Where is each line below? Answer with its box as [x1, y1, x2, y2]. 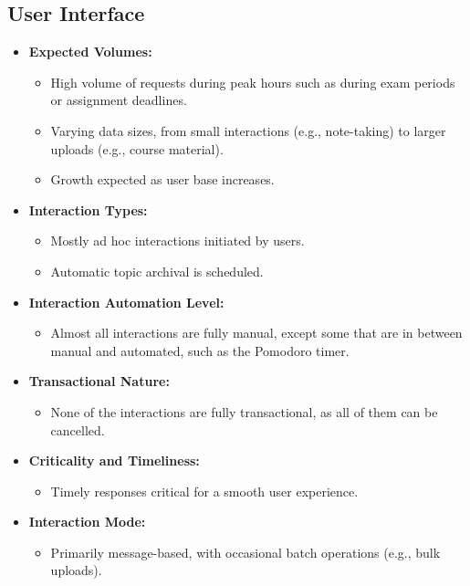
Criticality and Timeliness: [28, 451, 200, 470]
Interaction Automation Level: [28, 292, 225, 311]
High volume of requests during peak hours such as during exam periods [50, 72, 455, 91]
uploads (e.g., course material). [50, 139, 224, 158]
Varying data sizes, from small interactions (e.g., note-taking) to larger [50, 120, 446, 140]
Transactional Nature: [28, 371, 170, 391]
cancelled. [50, 420, 105, 439]
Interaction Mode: [28, 512, 146, 531]
